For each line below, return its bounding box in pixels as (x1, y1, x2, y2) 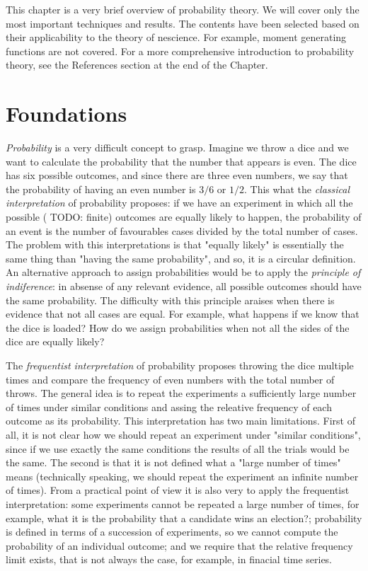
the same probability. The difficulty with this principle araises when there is (6, 292, 335, 307)
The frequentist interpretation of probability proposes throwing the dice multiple (6, 358, 354, 372)
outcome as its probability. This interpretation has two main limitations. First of (6, 413, 355, 428)
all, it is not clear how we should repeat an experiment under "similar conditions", (6, 427, 361, 442)
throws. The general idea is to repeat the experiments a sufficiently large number (6, 386, 357, 400)
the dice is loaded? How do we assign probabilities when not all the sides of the (6, 320, 350, 335)
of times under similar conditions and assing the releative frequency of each (6, 399, 332, 414)
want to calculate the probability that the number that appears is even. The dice (6, 154, 357, 168)
